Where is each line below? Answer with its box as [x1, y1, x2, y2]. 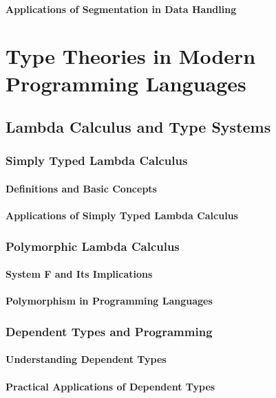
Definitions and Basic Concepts [6, 181, 157, 195]
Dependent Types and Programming [6, 322, 213, 340]
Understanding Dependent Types [6, 352, 167, 366]
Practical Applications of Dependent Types [6, 379, 215, 393]
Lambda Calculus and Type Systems [6, 116, 271, 137]
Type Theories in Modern [6, 42, 256, 70]
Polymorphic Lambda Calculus [6, 237, 180, 254]
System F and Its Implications [6, 267, 153, 281]
